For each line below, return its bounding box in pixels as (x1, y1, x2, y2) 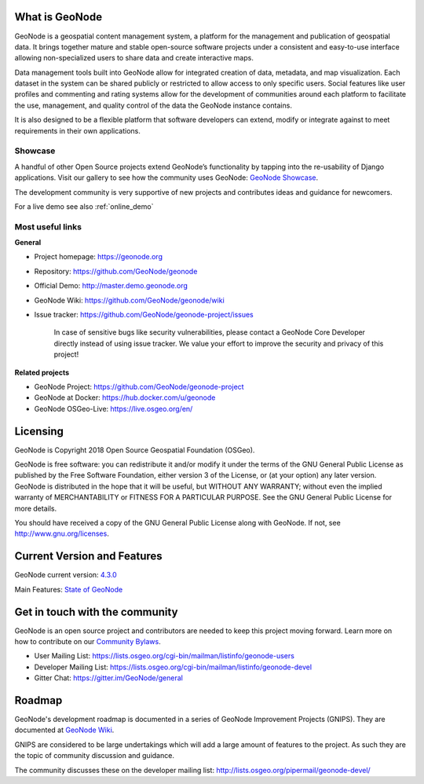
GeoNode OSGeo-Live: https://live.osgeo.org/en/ (34, 404, 193, 413)
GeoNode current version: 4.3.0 (14, 570, 117, 580)
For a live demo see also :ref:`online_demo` (14, 201, 154, 211)
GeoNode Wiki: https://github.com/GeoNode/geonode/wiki (34, 295, 225, 305)
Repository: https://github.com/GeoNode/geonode (34, 266, 198, 276)
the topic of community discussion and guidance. (14, 751, 174, 760)
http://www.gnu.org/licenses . (14, 529, 109, 538)
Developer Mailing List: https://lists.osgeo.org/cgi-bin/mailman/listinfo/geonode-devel (34, 662, 313, 672)
